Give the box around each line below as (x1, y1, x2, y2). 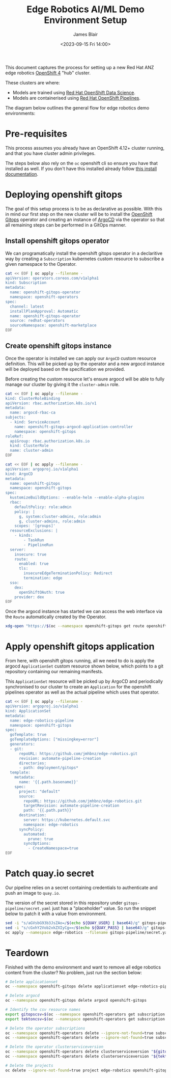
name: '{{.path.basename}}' (18, 780, 79, 785)
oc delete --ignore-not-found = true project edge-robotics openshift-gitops (5, 1068, 169, 1073)
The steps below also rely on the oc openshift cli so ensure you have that (5, 160, 158, 166)
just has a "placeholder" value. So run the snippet (52, 905, 156, 911)
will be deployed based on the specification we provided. (5, 366, 125, 372)
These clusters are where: (5, 79, 60, 86)
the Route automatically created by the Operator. (5, 614, 107, 620)
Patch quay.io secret (5, 868, 94, 879)
